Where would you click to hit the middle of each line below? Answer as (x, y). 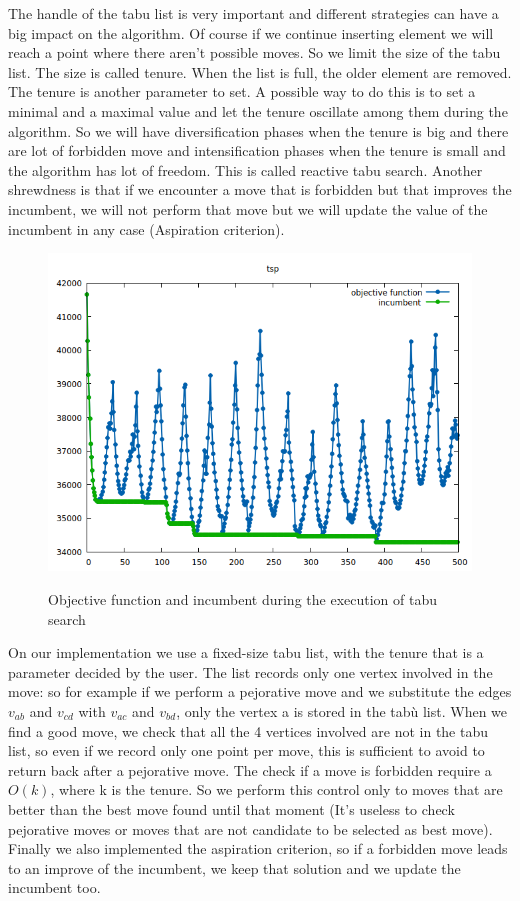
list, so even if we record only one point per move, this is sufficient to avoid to (246, 750)
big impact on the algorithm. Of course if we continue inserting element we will (251, 32)
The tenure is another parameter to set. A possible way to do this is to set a (242, 91)
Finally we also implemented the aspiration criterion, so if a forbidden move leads (258, 848)
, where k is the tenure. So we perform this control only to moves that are (276, 789)
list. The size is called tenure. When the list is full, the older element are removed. (260, 71)
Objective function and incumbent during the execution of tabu (242, 599)
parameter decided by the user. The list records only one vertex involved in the (250, 671)
